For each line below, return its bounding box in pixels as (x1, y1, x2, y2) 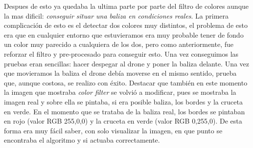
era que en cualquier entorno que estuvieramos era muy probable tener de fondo (4, 29, 244, 40)
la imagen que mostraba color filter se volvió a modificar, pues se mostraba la (4, 87, 236, 97)
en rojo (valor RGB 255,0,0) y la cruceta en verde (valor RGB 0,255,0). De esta (4, 116, 242, 126)
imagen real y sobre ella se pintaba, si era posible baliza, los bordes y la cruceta (4, 96, 243, 106)
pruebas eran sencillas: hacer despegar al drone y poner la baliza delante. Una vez (4, 58, 250, 68)
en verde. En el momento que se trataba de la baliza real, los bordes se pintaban (4, 106, 245, 116)
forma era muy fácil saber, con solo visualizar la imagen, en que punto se (4, 125, 223, 135)
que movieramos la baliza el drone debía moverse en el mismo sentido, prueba (4, 68, 237, 78)
